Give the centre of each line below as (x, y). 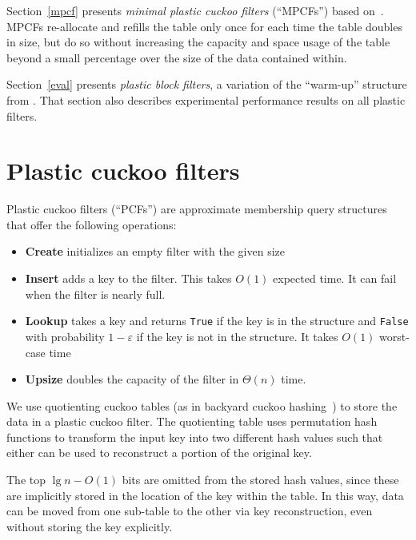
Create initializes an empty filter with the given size (155, 251)
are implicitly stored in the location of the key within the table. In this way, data (205, 495)
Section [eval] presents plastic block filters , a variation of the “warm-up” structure (207, 84)
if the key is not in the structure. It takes (237, 336)
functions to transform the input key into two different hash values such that (195, 437)
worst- (394, 336)
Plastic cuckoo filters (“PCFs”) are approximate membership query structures (197, 209)
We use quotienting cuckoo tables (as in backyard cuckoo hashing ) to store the (202, 405)
